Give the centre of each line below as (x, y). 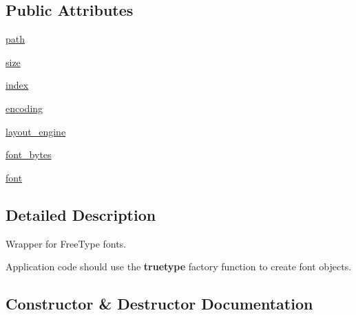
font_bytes (29, 154)
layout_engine (36, 131)
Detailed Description (81, 214)
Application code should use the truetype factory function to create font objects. (179, 267)
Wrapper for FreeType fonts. (66, 243)
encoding (24, 108)
